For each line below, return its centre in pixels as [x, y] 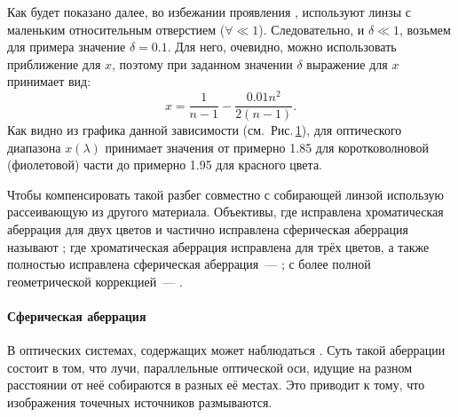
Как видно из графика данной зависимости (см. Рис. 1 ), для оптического [205, 130]
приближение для [54, 63]
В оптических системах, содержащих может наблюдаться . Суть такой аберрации [226, 350]
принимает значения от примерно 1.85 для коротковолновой [267, 147]
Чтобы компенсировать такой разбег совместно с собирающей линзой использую [225, 194]
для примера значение [67, 47]
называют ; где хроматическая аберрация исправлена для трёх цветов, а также [218, 246]
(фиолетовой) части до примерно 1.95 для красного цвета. [165, 165]
